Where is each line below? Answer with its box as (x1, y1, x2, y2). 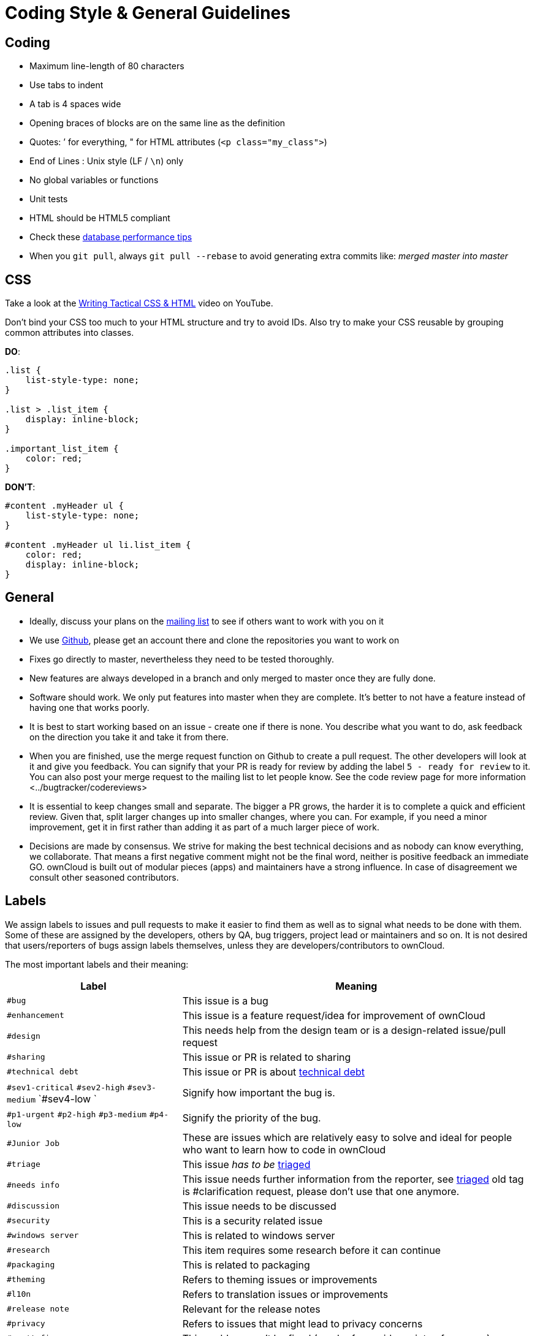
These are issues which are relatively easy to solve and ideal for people (182, 1131, 512, 1144)
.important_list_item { (5, 444, 119, 454)
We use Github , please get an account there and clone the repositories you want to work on (29, 634, 400, 645)
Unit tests (29, 194, 68, 205)
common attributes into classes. (5, 327, 134, 338)
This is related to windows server (182, 1229, 335, 1242)
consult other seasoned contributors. (29, 871, 179, 882)
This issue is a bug (182, 994, 268, 1007)
